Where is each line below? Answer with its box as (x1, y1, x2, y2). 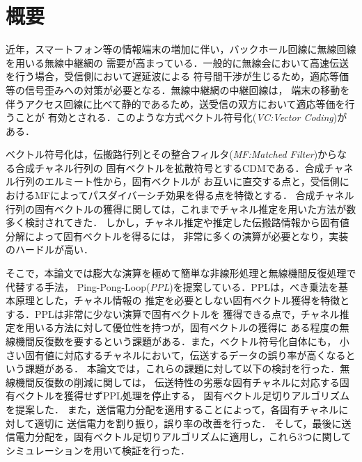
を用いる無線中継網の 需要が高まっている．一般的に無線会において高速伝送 (6, 55, 349, 70)
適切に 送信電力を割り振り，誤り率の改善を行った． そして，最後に (34, 415, 342, 430)
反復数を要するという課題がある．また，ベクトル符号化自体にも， (34, 334, 337, 348)
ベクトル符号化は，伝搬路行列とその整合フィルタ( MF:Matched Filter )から (6, 147, 338, 161)
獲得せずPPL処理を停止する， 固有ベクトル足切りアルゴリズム (63, 388, 350, 403)
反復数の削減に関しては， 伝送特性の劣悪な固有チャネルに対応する (34, 374, 340, 389)
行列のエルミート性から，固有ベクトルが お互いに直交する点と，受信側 (15, 174, 340, 189)
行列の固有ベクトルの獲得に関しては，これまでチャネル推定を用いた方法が (6, 201, 347, 216)
